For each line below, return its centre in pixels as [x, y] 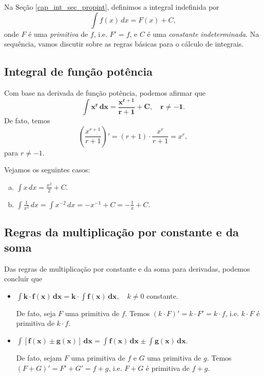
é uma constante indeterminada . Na [203, 34]
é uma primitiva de [58, 34]
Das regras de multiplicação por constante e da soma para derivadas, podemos [127, 268]
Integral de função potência [78, 71]
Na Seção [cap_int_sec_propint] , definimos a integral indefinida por [112, 7]
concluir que [23, 279]
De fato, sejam [39, 358]
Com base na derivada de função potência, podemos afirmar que [105, 92]
